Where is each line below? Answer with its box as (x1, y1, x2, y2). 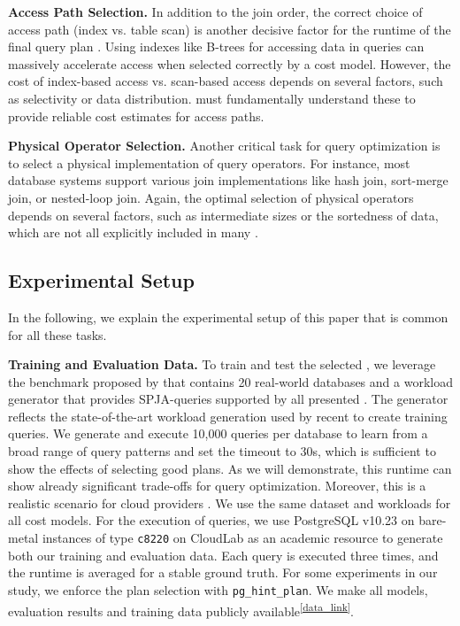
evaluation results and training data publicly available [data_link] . (8, 599, 354, 620)
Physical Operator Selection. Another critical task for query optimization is (8, 136, 441, 155)
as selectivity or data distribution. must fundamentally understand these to (8, 89, 416, 107)
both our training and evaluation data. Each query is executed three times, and (8, 545, 439, 564)
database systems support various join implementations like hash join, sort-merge (8, 171, 448, 189)
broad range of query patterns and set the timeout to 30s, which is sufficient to (8, 442, 436, 460)
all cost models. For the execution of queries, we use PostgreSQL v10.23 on (8, 511, 415, 529)
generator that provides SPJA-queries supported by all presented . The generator (8, 390, 448, 408)
